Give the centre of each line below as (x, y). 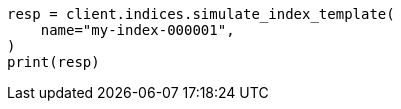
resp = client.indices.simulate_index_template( (201, 14)
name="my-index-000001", (137, 30)
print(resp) (53, 62)
